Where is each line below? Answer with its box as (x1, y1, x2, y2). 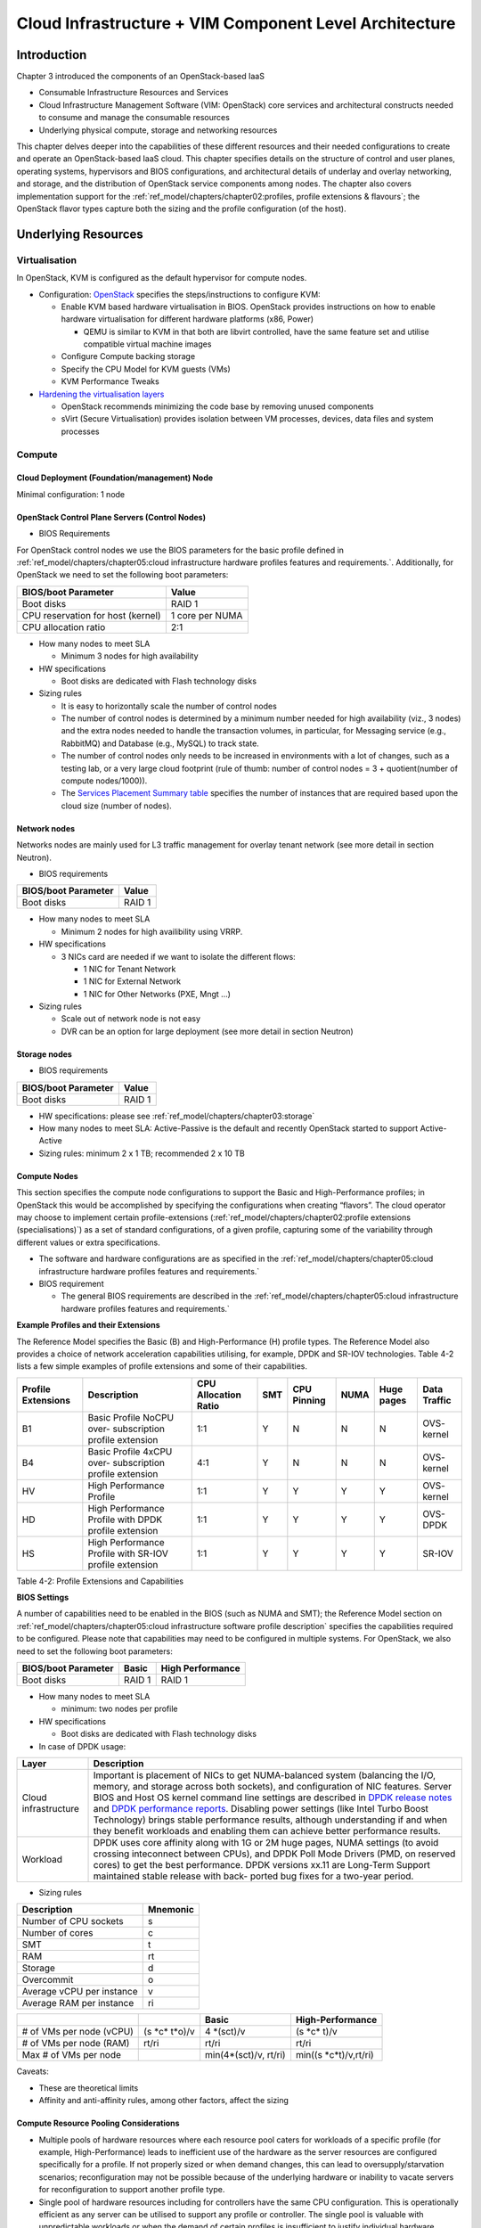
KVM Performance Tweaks (61, 376, 159, 387)
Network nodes (16, 823, 76, 833)
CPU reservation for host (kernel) (21, 609, 161, 621)
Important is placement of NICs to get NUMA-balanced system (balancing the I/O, (93, 1769, 436, 1782)
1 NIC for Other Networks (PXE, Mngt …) (83, 988, 232, 999)
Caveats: (16, 2066, 49, 2076)
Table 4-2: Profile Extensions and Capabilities (16, 1576, 184, 1586)
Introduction (16, 47, 87, 62)
